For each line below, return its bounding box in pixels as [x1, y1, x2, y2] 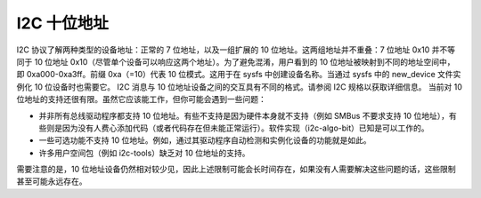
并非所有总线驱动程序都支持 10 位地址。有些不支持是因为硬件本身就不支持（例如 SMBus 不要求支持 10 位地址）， [38, 110, 450, 121]
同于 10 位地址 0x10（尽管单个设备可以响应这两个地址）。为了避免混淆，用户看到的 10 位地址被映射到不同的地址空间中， [16, 56, 455, 67]
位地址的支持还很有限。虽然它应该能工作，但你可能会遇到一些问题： [16, 94, 266, 105]
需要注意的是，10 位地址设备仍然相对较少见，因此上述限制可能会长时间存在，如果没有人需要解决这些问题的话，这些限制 [16, 164, 456, 175]
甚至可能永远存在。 [16, 176, 87, 186]
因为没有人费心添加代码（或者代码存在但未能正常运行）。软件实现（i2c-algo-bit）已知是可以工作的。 [61, 123, 429, 133]
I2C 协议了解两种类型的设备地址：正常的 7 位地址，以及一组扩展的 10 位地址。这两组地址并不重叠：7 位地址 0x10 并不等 [16, 44, 456, 55]
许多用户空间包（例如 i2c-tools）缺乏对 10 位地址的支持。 [38, 147, 250, 158]
